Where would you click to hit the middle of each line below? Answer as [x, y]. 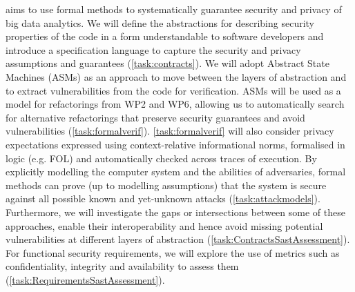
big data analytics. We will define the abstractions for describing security [160, 22]
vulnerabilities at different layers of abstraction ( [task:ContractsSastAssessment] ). [178, 239]
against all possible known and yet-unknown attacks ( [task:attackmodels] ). [163, 198]
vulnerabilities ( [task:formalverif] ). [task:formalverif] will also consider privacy [170, 131]
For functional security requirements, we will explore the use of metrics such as [173, 252]
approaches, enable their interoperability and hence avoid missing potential [164, 225]
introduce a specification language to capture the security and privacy [153, 49]
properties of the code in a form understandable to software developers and [165, 36]
